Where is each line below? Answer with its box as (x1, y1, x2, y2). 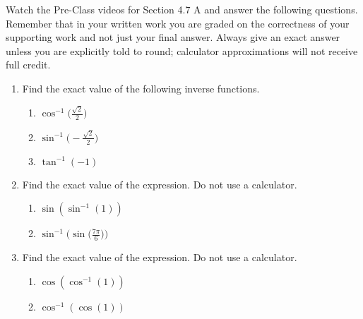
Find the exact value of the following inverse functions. (22, 80, 260, 95)
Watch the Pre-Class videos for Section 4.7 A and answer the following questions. (6, 2, 358, 16)
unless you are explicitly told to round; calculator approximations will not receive (6, 43, 358, 58)
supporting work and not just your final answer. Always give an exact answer (6, 30, 340, 44)
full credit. (6, 57, 51, 72)
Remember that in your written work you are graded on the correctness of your (6, 16, 350, 30)
